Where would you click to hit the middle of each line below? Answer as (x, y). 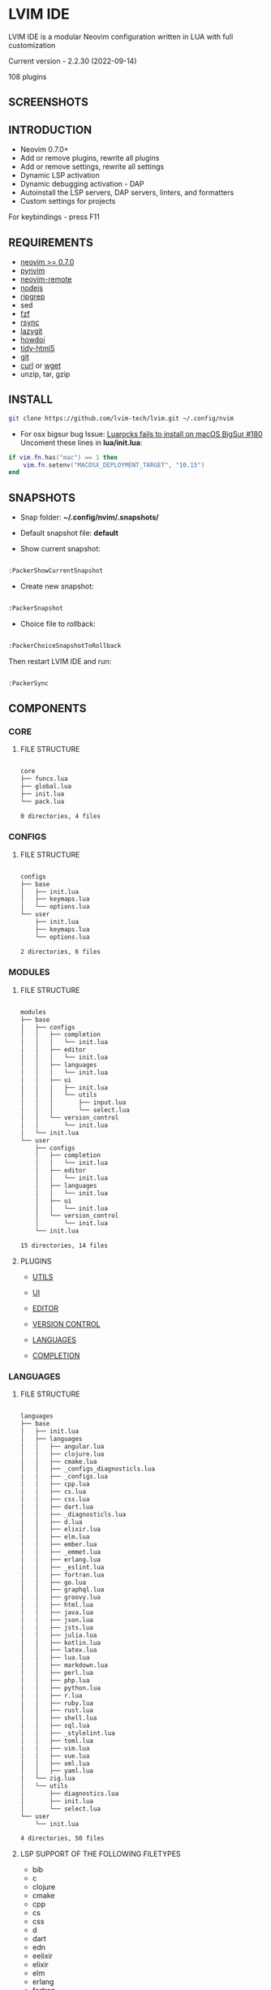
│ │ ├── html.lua (56, 1605)
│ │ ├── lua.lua (55, 1658)
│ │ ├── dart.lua (56, 1507)
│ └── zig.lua (47, 1779)
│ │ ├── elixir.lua (60, 1530)
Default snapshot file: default (69, 533)
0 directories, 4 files (60, 816)
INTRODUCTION (50, 130)
